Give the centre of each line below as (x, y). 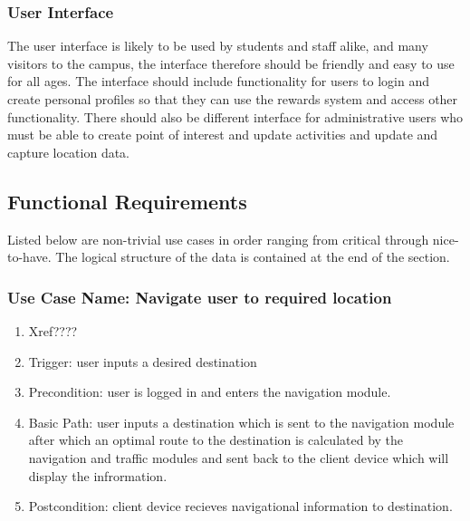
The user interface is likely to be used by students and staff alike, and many (218, 46)
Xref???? (53, 330)
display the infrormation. (98, 475)
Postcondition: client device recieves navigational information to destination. (240, 506)
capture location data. (69, 152)
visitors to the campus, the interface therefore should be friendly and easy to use (231, 63)
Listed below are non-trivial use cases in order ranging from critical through (218, 239)
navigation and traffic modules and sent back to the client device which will (239, 457)
